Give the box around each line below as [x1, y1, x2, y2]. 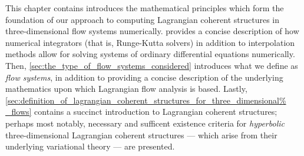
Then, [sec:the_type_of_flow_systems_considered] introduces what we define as [5, 59, 298, 71]
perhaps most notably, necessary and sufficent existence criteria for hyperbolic [5, 117, 285, 129]
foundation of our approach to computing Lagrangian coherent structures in [5, 13, 279, 25]
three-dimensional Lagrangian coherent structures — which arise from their [5, 128, 277, 141]
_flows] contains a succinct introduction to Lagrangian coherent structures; [5, 105, 277, 118]
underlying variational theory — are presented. [5, 140, 175, 152]
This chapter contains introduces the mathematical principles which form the [5, 2, 284, 14]
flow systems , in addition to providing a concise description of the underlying [5, 71, 283, 83]
